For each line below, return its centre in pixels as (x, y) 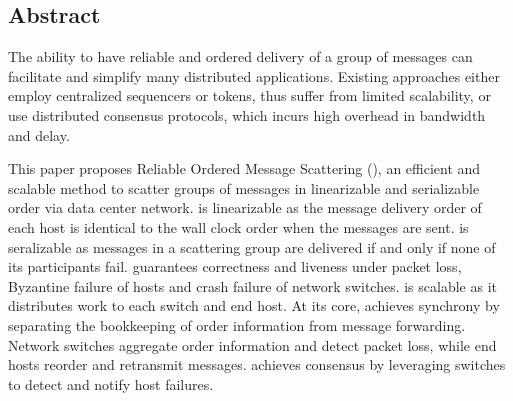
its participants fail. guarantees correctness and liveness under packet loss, (235, 266)
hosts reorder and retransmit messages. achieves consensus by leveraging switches (257, 364)
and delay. (39, 134)
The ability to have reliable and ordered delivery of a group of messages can (240, 56)
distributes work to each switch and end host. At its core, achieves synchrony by (254, 305)
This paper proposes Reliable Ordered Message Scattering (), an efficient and (244, 168)
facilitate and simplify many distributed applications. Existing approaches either (254, 75)
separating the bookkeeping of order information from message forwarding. (237, 324)
